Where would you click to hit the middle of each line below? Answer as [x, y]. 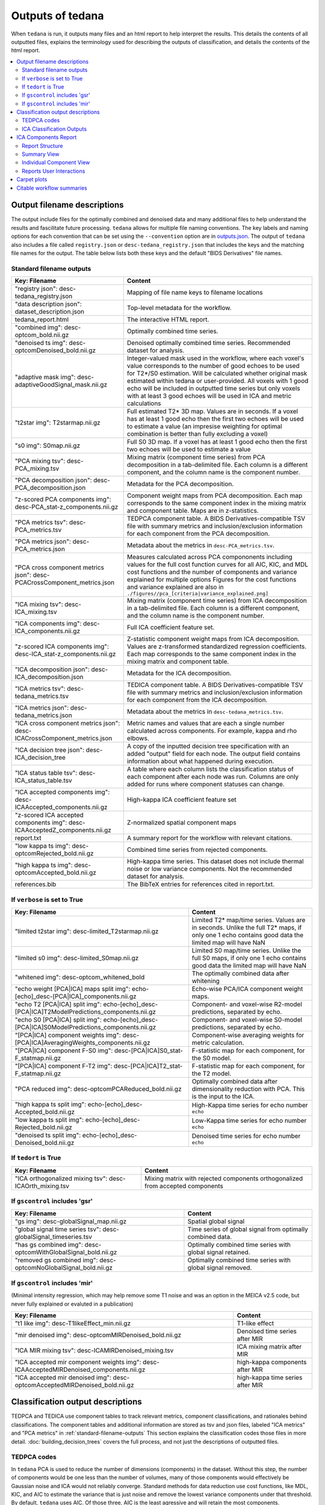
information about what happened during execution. [200, 762]
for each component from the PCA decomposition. [198, 534]
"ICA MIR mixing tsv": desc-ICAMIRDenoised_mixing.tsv [94, 1350]
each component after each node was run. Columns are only [213, 777]
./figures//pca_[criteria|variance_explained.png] [198, 594]
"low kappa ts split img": [49, 1120]
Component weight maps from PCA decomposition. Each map [215, 495]
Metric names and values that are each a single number [206, 724]
